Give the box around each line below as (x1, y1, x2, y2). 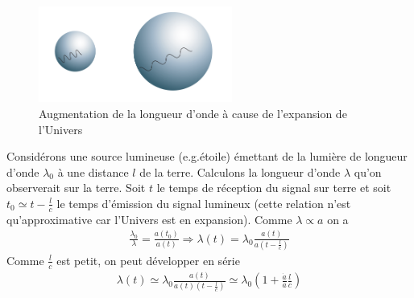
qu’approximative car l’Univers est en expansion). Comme (6, 210, 292, 227)
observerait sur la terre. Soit (6, 179, 146, 196)
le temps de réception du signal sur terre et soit (156, 179, 391, 196)
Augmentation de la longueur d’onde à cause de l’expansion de (39, 104, 347, 121)
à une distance (57, 163, 129, 180)
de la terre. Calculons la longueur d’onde (139, 163, 341, 180)
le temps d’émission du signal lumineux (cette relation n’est (56, 194, 351, 211)
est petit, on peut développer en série (56, 251, 240, 268)
